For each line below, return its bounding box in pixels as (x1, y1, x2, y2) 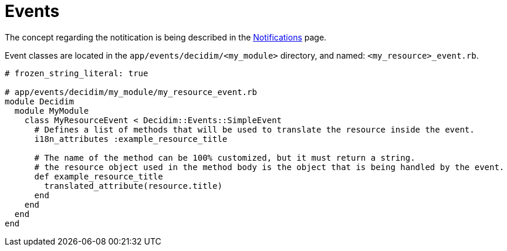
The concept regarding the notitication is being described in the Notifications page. (5, 32, 327, 42)
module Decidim (5, 96, 75, 106)
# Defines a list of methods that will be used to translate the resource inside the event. (34, 124, 475, 134)
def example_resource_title (34, 171, 163, 181)
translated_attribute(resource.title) (44, 181, 222, 191)
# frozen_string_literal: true (5, 68, 148, 78)
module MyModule (14, 106, 89, 116)
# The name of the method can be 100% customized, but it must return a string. (34, 152, 415, 162)
